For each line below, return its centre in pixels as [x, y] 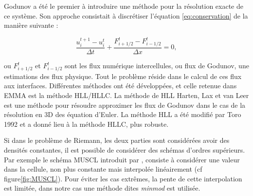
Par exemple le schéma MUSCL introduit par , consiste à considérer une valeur [122, 159]
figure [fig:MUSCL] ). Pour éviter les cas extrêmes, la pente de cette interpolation [123, 178]
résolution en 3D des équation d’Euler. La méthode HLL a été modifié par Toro [123, 114]
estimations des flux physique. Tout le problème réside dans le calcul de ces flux [123, 76]
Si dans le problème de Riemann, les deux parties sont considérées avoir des [117, 140]
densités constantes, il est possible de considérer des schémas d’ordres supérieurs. [125, 149]
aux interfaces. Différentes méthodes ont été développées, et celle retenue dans [120, 86]
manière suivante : [31, 25]
